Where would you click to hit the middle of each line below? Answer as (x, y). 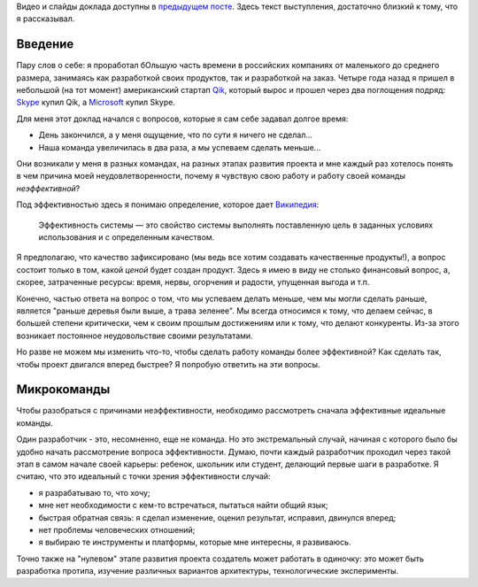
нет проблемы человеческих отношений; (117, 529)
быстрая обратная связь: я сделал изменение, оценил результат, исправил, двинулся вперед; (217, 517)
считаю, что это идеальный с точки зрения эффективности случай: (143, 476)
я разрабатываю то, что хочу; (94, 492)
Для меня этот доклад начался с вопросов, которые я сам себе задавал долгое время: (182, 119)
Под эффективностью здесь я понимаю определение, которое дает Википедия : (168, 205)
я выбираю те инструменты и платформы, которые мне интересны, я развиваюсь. (195, 542)
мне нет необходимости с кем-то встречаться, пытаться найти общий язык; (183, 506)
